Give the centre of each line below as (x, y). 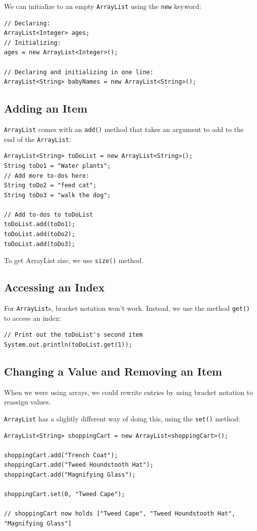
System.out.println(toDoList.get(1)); (68, 344)
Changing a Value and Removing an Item (113, 371)
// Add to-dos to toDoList (48, 214)
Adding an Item (46, 108)
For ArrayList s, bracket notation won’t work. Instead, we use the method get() (127, 308)
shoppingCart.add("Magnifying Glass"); (70, 474)
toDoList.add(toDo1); (40, 224)
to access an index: (33, 318)
